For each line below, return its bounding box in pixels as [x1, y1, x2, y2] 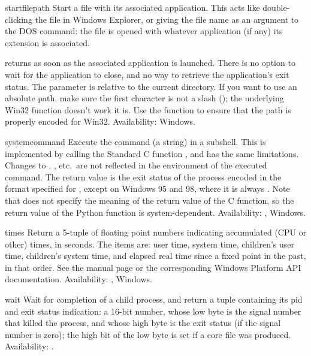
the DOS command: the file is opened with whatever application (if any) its [5, 25, 283, 37]
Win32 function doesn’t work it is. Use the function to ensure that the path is [5, 103, 291, 116]
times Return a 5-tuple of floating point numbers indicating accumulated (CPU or [5, 226, 307, 239]
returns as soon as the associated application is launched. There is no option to [5, 56, 295, 69]
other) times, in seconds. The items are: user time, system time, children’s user [5, 237, 295, 250]
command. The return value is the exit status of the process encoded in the [5, 170, 282, 183]
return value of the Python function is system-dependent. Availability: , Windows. [5, 206, 306, 218]
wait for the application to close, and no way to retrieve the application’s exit [5, 68, 289, 80]
